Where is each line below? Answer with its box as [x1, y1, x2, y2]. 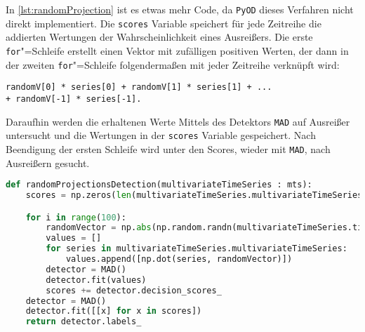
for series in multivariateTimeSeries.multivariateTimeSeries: [46, 244, 347, 254]
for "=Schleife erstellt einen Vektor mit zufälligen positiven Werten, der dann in [6, 43, 349, 58]
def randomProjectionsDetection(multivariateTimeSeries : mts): [6, 180, 312, 190]
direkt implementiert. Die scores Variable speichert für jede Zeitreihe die [6, 15, 321, 30]
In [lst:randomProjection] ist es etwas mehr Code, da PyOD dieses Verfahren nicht [6, 2, 354, 16]
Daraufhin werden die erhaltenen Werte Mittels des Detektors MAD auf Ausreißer [6, 114, 350, 128]
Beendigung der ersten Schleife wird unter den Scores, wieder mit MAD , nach [6, 141, 331, 156]
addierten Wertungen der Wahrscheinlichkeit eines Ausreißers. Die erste [6, 29, 313, 44]
